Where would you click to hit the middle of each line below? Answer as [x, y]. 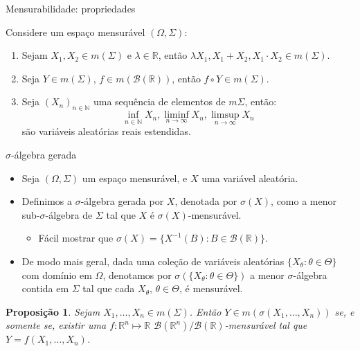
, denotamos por [137, 274]
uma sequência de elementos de [159, 101]
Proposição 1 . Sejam [53, 311]
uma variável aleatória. [250, 178]
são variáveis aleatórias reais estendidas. [106, 131]
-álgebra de [69, 214]
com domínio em [57, 274]
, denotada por [206, 201]
